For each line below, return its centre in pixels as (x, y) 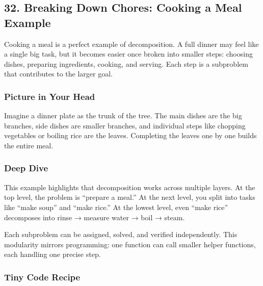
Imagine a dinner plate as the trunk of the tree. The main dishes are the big (123, 115)
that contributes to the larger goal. (58, 74)
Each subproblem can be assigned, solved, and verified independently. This (121, 234)
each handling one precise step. (52, 254)
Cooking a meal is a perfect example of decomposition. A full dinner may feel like (131, 44)
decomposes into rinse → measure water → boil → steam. (95, 217)
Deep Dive (26, 168)
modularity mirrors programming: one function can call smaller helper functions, (130, 244)
